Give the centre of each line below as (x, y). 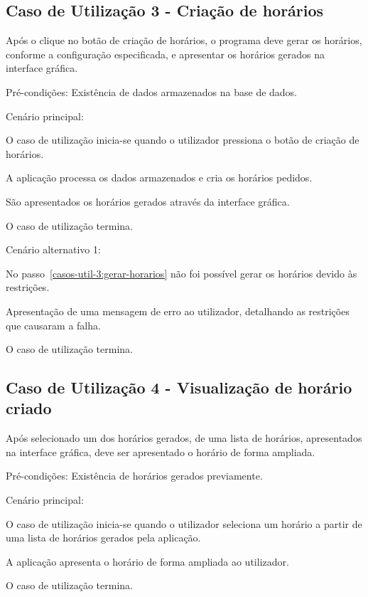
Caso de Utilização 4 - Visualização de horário (179, 387)
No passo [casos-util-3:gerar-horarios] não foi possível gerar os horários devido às (182, 273)
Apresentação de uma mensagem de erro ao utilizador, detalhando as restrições (178, 311)
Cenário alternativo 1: (53, 249)
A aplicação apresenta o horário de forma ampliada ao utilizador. (147, 561)
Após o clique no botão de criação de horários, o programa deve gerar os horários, (184, 40)
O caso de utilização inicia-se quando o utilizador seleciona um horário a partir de (184, 523)
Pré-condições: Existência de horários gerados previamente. (134, 476)
